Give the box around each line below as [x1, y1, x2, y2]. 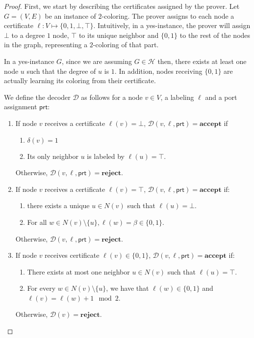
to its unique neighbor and [78, 30, 159, 40]
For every [27, 283, 56, 293]
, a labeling [160, 92, 194, 102]
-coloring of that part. [93, 39, 159, 50]
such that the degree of [26, 65, 96, 76]
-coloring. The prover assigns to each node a [102, 10, 234, 21]
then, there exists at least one [157, 56, 247, 66]
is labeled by [87, 151, 125, 161]
